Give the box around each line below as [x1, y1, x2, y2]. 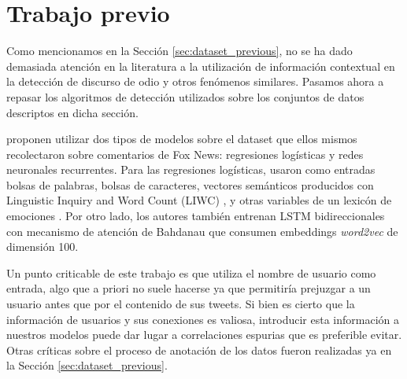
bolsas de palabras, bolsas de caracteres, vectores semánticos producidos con [6, 176, 374, 193]
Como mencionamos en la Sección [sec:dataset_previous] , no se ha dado [6, 42, 353, 59]
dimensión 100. [6, 238, 79, 255]
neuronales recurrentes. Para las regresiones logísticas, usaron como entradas [6, 161, 376, 178]
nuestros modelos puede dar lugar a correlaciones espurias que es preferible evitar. [6, 326, 402, 343]
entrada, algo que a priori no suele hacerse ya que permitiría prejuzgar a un [6, 280, 371, 296]
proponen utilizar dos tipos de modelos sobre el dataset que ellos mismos [6, 131, 357, 147]
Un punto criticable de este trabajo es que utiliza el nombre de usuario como [6, 264, 376, 281]
